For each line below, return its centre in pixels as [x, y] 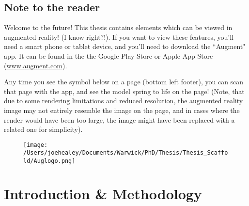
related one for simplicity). [43, 129]
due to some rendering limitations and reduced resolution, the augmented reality [124, 101]
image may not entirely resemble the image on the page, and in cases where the [122, 110]
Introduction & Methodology [103, 193]
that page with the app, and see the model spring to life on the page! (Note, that [124, 91]
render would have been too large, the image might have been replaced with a [119, 119]
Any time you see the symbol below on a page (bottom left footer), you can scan [124, 82]
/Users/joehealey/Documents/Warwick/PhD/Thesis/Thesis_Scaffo [126, 153]
